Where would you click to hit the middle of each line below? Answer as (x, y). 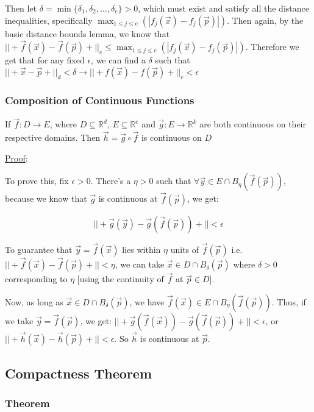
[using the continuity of (120, 279)
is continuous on (171, 137)
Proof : (16, 158)
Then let (21, 8)
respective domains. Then (53, 137)
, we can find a (118, 60)
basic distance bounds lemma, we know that (87, 33)
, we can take (140, 264)
